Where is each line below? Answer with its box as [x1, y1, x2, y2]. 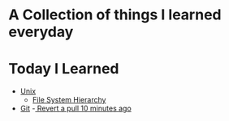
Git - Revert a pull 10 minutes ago [19, 103, 132, 114]
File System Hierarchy [32, 95, 106, 105]
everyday [8, 23, 74, 41]
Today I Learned [8, 60, 119, 78]
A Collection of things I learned [8, 6, 222, 24]
